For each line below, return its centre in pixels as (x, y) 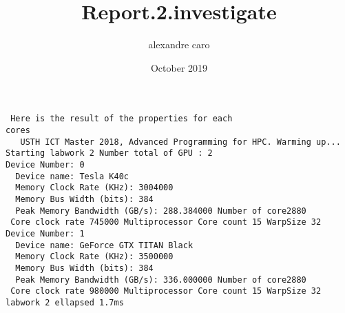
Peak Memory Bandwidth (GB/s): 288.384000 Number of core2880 (161, 211)
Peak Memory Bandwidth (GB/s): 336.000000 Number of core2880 (161, 280)
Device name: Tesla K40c (72, 176)
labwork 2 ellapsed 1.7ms (65, 302)
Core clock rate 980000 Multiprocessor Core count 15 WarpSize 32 (166, 291)
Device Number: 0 (45, 164)
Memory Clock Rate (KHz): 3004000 (94, 188)
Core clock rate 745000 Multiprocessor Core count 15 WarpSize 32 (166, 222)
